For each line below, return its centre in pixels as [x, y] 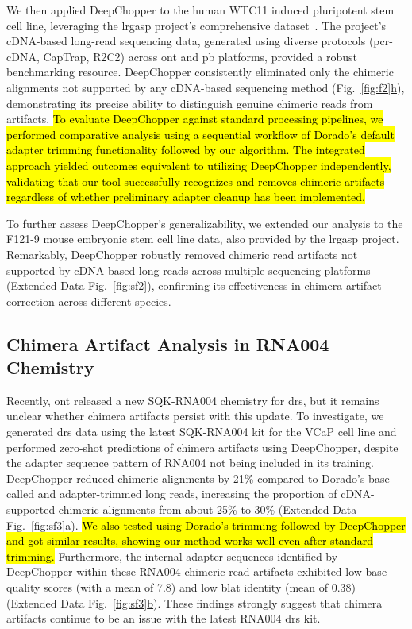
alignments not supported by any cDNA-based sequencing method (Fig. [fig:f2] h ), [206, 87]
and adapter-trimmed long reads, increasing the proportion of [187, 494]
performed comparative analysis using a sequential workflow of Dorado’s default [200, 134]
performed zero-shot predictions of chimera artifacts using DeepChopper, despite [202, 447]
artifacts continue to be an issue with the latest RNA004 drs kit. [164, 618]
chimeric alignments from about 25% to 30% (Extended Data [208, 509]
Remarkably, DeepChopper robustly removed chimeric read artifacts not [182, 254]
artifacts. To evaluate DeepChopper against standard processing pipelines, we [195, 119]
